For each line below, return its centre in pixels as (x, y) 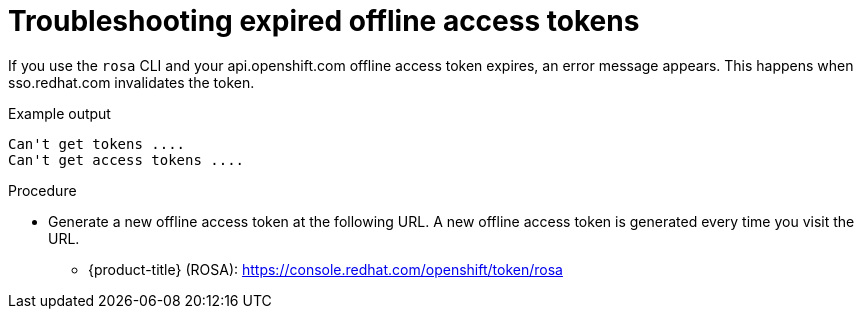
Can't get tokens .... (97, 143)
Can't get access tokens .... (126, 159)
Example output (59, 113)
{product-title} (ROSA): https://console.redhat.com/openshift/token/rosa (325, 269)
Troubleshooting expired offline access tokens (324, 21)
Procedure (42, 190)
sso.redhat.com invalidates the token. (131, 82)
